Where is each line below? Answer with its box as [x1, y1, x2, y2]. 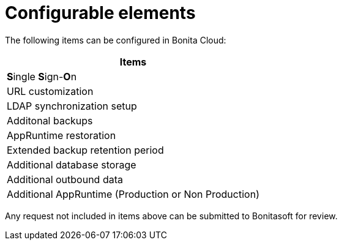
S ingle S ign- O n [7, 70, 77, 83]
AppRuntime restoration [7, 129, 116, 141]
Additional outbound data [7, 173, 123, 186]
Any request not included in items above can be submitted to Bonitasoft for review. [5, 210, 338, 221]
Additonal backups [7, 114, 93, 127]
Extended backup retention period [7, 143, 164, 156]
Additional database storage [7, 158, 136, 171]
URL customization [7, 85, 94, 97]
